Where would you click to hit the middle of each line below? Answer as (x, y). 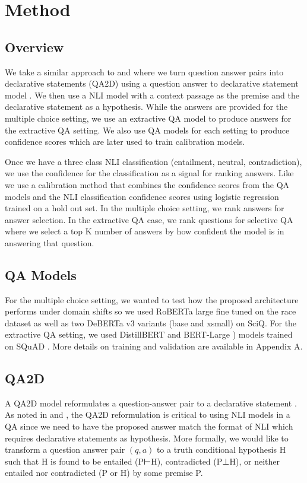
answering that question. (50, 242)
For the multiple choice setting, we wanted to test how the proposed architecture (152, 299)
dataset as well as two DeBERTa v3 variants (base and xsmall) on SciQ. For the (151, 322)
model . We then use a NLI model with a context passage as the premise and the (152, 95)
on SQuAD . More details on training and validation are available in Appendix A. (154, 346)
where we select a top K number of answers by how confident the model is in (145, 231)
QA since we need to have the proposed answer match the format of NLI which (149, 426)
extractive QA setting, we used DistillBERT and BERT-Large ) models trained (149, 334)
